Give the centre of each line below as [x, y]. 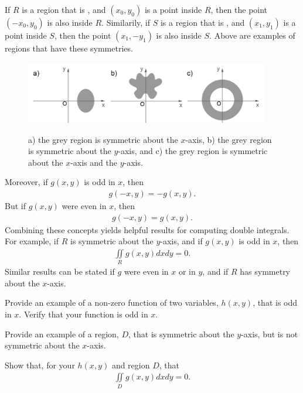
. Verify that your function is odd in [84, 314]
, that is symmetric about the [181, 334]
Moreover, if [26, 182]
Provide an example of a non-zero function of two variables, [112, 303]
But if [15, 206]
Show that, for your [40, 365]
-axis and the [94, 162]
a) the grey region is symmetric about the [103, 139]
